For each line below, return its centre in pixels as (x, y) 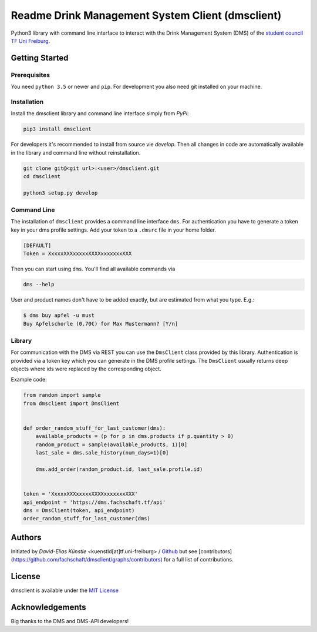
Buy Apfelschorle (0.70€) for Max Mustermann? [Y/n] (101, 324)
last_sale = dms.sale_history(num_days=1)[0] (102, 453)
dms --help (39, 285)
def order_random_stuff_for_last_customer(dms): (95, 428)
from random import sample (62, 395)
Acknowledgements (48, 607)
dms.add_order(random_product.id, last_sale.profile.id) (119, 469)
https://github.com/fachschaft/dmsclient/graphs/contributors (87, 560)
